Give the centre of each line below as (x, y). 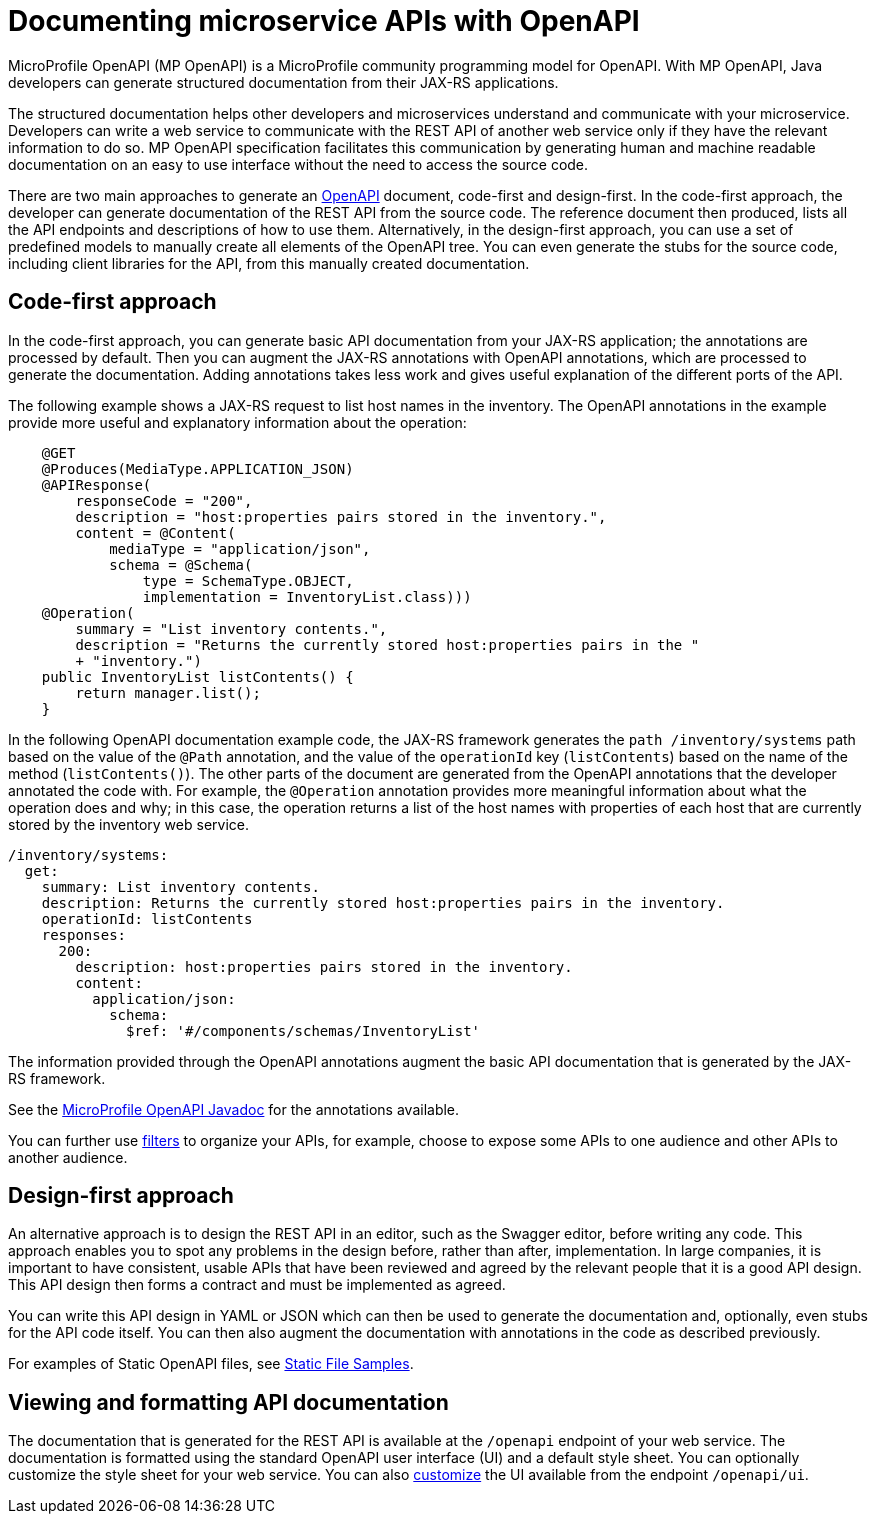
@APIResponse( (96, 484)
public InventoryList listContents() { (197, 676)
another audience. (68, 1157)
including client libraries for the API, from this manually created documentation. (269, 263)
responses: (84, 934)
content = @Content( (155, 532)
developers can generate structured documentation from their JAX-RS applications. (283, 82)
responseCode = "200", (164, 500)
